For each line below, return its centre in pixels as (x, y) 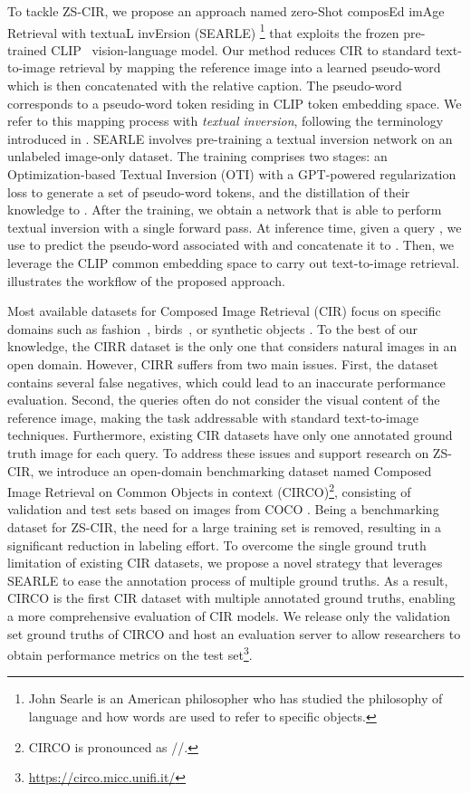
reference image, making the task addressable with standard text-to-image (213, 417)
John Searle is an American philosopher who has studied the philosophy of (235, 698)
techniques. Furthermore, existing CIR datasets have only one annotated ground (230, 435)
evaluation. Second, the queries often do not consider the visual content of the (224, 400)
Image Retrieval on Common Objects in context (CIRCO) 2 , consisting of (209, 490)
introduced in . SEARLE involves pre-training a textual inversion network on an (230, 138)
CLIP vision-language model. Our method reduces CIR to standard (241, 49)
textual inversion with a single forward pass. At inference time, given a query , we (235, 227)
